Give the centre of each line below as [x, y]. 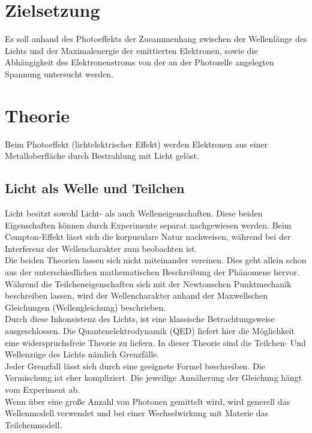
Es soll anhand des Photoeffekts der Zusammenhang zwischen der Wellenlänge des [156, 39]
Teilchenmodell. [34, 424]
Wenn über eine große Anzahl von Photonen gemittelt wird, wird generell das [147, 401]
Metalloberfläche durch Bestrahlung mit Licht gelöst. [102, 156]
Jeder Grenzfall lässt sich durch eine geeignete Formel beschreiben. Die [135, 366]
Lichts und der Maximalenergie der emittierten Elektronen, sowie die [131, 50]
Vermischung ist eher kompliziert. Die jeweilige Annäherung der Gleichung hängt [154, 378]
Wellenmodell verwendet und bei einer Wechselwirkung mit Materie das [136, 413]
